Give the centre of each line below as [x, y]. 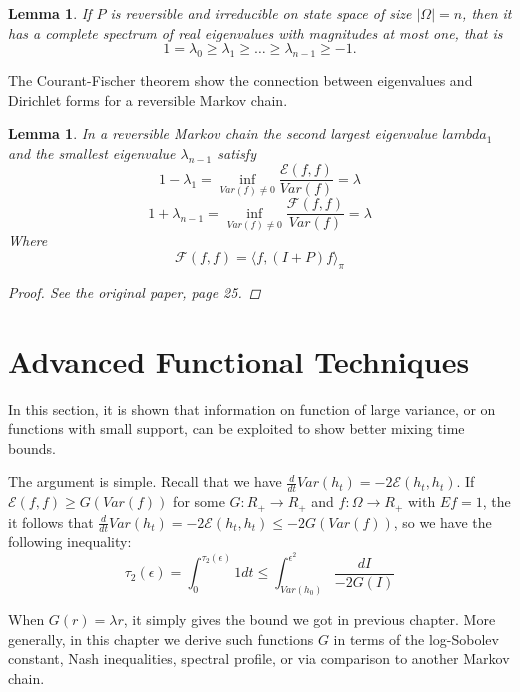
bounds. [32, 447]
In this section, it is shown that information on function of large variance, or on [252, 408]
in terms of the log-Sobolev [416, 638]
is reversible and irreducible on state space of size [261, 13]
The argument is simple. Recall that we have [145, 481]
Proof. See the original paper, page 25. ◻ [134, 291]
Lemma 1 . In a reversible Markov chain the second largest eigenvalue [223, 133]
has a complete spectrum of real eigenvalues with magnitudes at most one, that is [255, 32]
